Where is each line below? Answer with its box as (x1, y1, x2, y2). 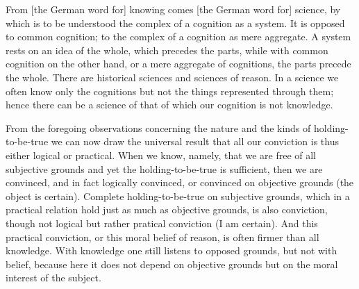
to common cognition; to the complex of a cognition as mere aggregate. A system (6, 29, 351, 44)
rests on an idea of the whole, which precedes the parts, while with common (6, 42, 328, 57)
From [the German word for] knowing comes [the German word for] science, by (6, 2, 341, 16)
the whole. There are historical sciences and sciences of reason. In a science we (6, 69, 339, 84)
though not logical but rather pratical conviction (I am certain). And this (6, 215, 318, 230)
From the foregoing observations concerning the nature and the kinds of (6, 120, 311, 135)
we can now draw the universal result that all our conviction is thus (51, 134, 339, 149)
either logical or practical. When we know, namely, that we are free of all (6, 147, 317, 162)
